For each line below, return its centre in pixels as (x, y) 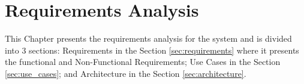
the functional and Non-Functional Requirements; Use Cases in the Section (143, 62)
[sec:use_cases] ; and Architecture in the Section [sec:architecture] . (126, 73)
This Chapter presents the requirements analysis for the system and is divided (148, 38)
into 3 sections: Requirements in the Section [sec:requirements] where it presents (152, 50)
